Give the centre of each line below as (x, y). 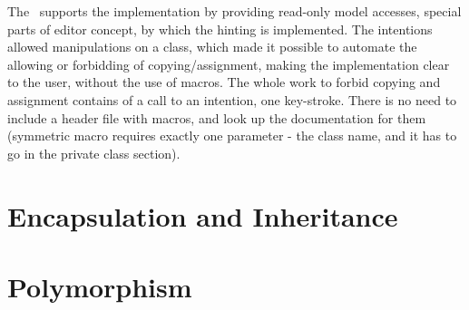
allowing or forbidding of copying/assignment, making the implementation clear (229, 64)
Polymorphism (100, 286)
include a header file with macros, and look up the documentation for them (217, 117)
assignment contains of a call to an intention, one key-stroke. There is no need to (232, 99)
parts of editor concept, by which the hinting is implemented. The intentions (220, 29)
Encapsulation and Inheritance (203, 215)
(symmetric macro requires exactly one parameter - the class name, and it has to (232, 136)
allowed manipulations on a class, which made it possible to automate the (212, 47)
